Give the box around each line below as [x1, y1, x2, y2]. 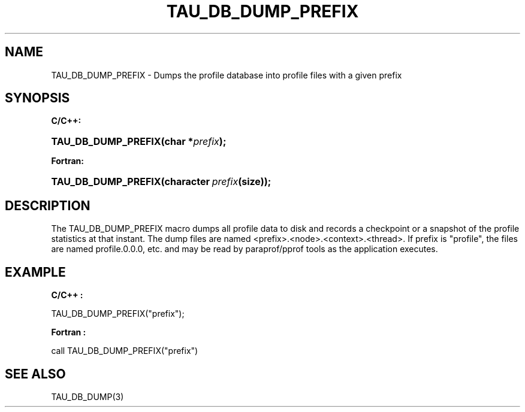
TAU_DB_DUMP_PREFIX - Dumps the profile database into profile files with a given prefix [51, 69, 402, 80]
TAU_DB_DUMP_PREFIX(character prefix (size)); [51, 175, 271, 188]
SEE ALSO [5, 366, 66, 381]
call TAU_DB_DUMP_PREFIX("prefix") [51, 346, 198, 356]
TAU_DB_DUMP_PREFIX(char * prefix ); [51, 135, 227, 148]
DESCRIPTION [5, 198, 90, 213]
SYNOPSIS [5, 90, 70, 106]
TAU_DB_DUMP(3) [51, 391, 124, 402]
